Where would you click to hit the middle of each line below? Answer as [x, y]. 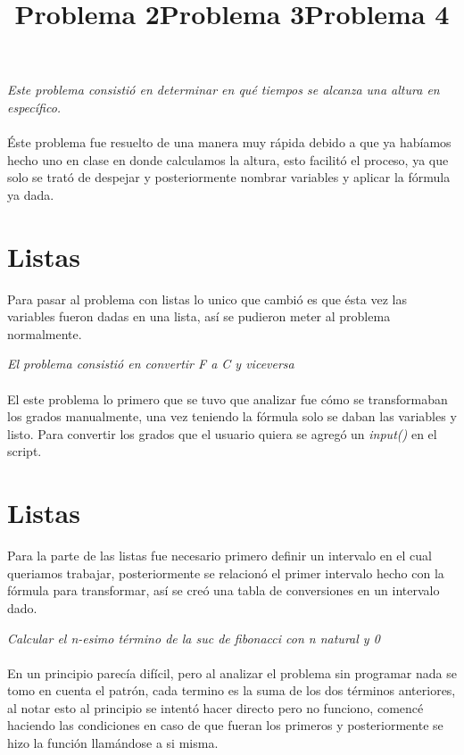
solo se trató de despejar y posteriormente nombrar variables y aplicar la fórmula [229, 177]
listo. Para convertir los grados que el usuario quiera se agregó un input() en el [222, 433]
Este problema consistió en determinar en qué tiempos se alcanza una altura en [224, 90]
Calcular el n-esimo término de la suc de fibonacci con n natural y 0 [194, 638]
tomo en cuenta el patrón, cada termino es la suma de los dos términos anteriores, [232, 690]
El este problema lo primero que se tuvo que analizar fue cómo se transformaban [228, 398]
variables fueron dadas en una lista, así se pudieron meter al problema [199, 316]
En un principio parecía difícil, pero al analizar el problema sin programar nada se [232, 672]
